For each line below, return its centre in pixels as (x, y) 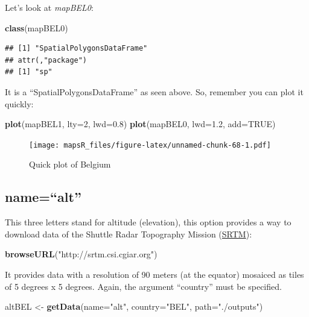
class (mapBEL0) (37, 27)
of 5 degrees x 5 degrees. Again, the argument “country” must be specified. (143, 286)
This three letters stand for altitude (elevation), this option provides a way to (148, 222)
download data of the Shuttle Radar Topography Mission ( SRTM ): (129, 234)
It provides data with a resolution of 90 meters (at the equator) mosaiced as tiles (154, 274)
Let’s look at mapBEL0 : (49, 7)
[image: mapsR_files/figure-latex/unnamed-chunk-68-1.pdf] (150, 145)
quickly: (19, 103)
